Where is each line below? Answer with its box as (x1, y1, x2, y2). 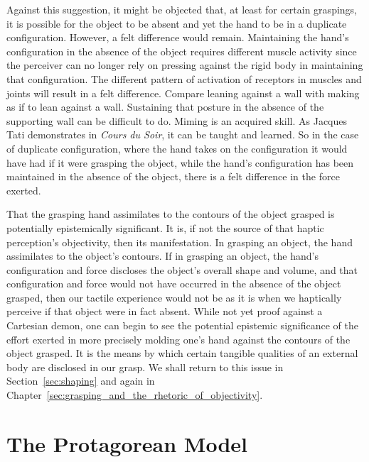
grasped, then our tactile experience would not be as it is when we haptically (6, 290, 342, 304)
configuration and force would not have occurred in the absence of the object (6, 276, 341, 291)
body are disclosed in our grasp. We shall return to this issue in (6, 359, 284, 374)
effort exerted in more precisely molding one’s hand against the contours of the (6, 331, 351, 346)
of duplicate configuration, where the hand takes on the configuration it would (6, 141, 348, 155)
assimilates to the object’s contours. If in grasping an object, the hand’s (6, 248, 319, 263)
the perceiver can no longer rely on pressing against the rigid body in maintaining (6, 57, 363, 72)
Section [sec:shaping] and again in (6, 373, 155, 388)
